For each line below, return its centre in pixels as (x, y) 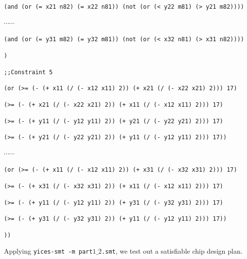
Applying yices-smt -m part (48, 251)
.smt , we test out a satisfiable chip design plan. (172, 251)
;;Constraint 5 (28, 72)
